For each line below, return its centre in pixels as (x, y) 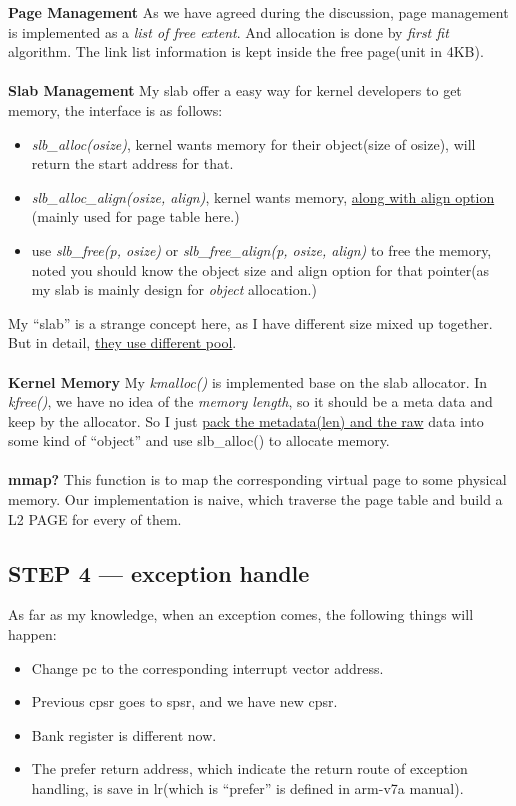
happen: (32, 634)
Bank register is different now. (124, 734)
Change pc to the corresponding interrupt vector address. (207, 667)
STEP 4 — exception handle (159, 572)
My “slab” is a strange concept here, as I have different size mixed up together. (250, 322)
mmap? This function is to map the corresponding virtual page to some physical (257, 479)
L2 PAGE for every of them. (95, 518)
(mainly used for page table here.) (135, 216)
